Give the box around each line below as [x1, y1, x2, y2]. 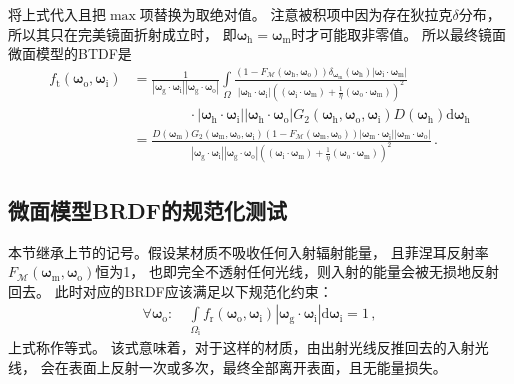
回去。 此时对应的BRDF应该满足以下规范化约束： [8, 280, 333, 301]
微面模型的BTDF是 [8, 43, 132, 64]
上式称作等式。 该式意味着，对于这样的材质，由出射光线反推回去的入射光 [8, 337, 489, 358]
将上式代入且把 [8, 4, 106, 24]
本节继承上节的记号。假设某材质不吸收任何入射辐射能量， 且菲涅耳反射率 [8, 241, 489, 262]
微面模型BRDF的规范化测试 [8, 194, 288, 225]
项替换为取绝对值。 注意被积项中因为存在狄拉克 [139, 4, 453, 24]
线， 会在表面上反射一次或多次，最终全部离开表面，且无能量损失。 [8, 356, 447, 377]
